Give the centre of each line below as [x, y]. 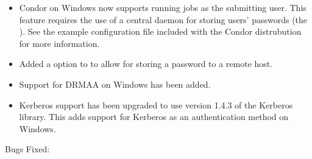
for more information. [59, 43]
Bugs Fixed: [27, 149]
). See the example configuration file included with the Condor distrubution [160, 31]
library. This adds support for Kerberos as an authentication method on [154, 117]
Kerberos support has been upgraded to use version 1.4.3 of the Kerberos [156, 104]
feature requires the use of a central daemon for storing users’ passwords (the [163, 19]
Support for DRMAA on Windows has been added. [115, 84]
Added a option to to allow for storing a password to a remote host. [146, 64]
